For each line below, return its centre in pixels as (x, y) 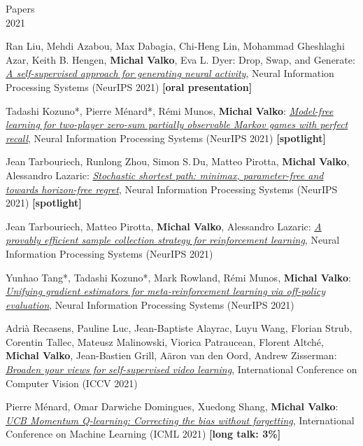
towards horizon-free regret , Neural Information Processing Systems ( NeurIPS (172, 189)
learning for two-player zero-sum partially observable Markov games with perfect (177, 124)
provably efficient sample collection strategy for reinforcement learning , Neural (173, 240)
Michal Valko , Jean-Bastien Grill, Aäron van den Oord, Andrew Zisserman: (171, 355)
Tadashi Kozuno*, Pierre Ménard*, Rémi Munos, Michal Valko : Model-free (170, 110)
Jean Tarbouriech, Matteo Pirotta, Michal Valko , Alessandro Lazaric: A (164, 226)
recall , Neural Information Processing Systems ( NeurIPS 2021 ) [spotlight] (166, 138)
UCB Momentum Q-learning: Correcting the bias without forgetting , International (180, 420)
